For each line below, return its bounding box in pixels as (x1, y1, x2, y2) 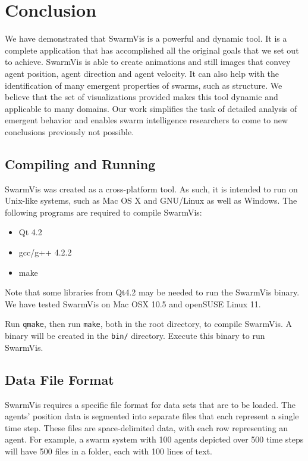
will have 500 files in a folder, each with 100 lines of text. (5, 444, 213, 457)
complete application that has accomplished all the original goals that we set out (5, 43, 299, 56)
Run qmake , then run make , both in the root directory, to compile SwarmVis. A (5, 317, 293, 330)
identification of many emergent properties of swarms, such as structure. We (5, 79, 282, 91)
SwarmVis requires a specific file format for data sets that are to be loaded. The (5, 398, 296, 410)
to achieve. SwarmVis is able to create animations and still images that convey (5, 55, 291, 68)
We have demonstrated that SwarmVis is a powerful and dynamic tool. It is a (5, 32, 287, 45)
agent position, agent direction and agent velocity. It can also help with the (5, 67, 279, 79)
